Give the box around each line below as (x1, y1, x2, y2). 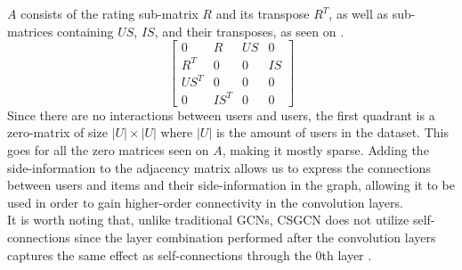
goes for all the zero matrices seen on (7, 141, 209, 159)
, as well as (328, 4, 388, 22)
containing (57, 21, 114, 40)
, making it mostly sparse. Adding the (222, 141, 429, 159)
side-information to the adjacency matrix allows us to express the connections (7, 158, 431, 176)
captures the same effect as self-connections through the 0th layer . (7, 245, 372, 264)
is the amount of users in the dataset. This (215, 123, 449, 142)
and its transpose (215, 4, 310, 22)
